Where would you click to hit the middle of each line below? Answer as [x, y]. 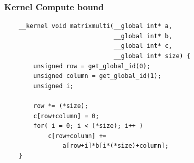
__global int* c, [143, 46]
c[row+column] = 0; [66, 116]
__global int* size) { [152, 56]
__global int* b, [143, 36]
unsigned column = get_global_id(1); [97, 76]
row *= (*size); [61, 106]
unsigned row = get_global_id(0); [92, 66]
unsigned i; [54, 86]
